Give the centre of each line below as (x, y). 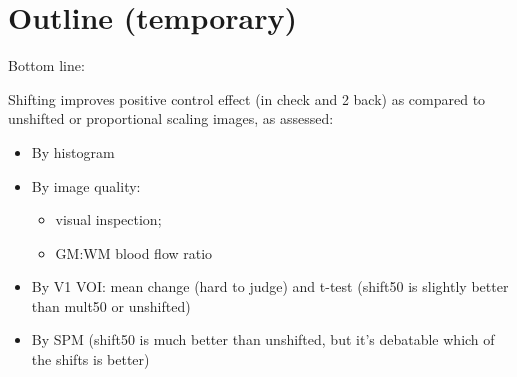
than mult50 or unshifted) (111, 305)
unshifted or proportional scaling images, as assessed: (171, 118)
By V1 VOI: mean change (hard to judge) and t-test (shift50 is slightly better (270, 286)
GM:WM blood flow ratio (134, 252)
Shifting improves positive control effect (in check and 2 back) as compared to (247, 98)
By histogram (73, 151)
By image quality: (86, 185)
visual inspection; (108, 219)
